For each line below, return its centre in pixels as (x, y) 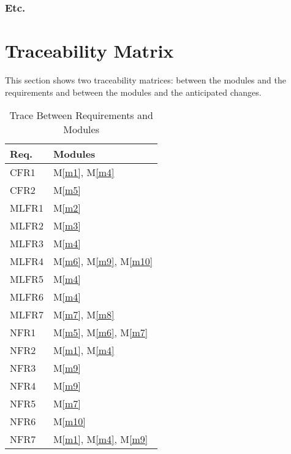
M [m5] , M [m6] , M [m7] (100, 333)
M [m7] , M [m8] (84, 315)
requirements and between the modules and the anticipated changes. (133, 92)
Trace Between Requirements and (81, 115)
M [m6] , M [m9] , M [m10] (103, 261)
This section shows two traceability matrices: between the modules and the (145, 79)
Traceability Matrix (89, 51)
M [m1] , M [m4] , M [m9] (100, 439)
